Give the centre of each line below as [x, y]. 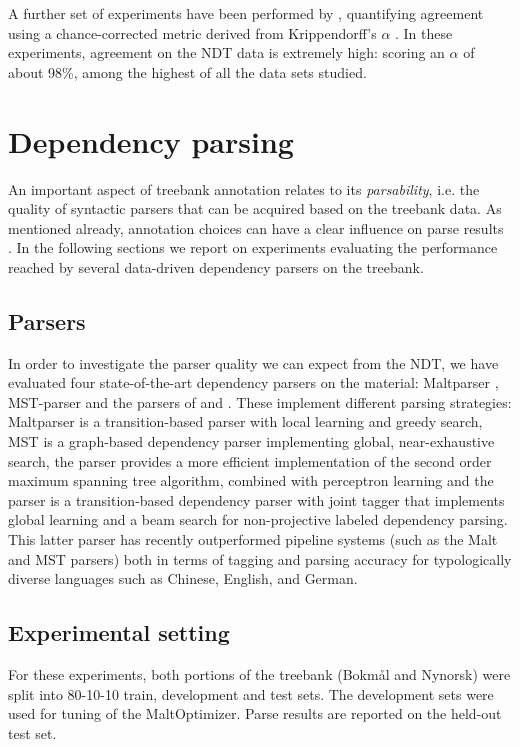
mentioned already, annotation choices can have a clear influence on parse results [256, 227]
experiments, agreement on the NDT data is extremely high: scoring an [226, 52]
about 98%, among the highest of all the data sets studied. [187, 71]
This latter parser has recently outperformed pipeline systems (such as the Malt [253, 539]
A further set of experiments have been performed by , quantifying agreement [246, 13]
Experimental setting [119, 632]
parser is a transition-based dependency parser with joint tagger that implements [256, 499]
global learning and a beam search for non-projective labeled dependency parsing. [258, 519]
